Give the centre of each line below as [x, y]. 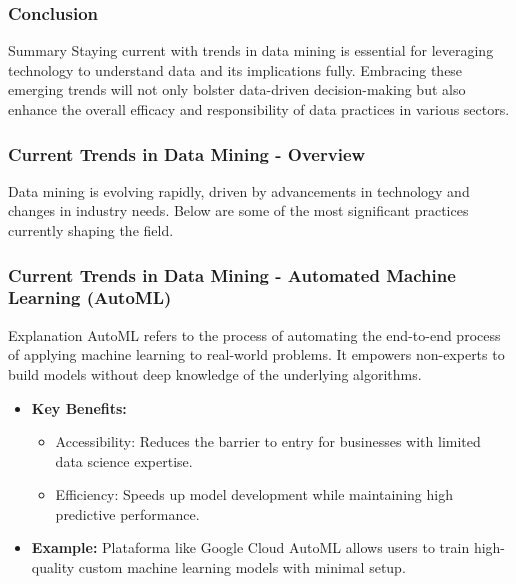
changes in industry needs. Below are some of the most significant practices [238, 210]
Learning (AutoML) [90, 297]
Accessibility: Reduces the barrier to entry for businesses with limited [268, 441]
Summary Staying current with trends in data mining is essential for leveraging [251, 50]
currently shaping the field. [91, 230]
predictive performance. [127, 513]
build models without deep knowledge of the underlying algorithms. [215, 373]
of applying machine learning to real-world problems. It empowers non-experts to [256, 354]
